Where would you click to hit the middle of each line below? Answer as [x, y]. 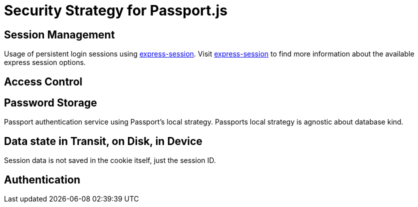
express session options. [45, 62]
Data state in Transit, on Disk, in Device [103, 141]
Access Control [43, 81]
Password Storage [51, 103]
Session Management [59, 34]
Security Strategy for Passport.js [116, 10]
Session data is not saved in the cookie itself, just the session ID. [110, 160]
